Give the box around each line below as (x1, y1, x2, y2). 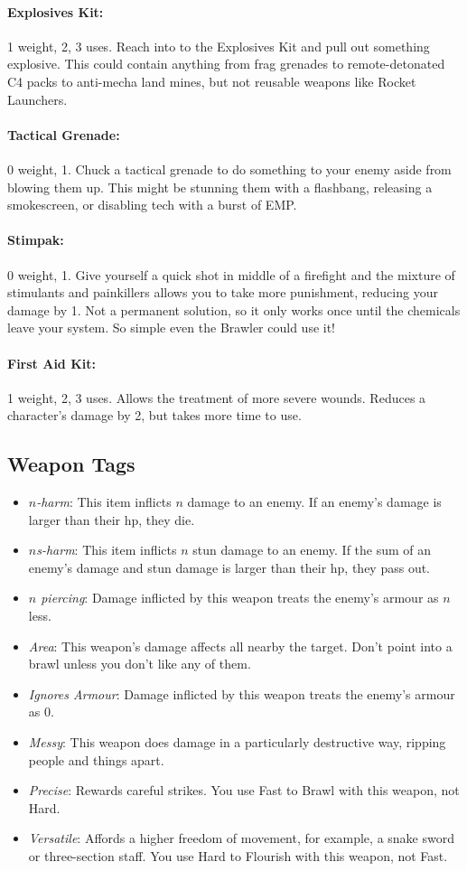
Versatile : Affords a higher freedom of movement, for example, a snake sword (28, 829, 454, 848)
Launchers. (7, 89, 68, 108)
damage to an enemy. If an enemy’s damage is (187, 492, 442, 511)
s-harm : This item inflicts (36, 540, 177, 559)
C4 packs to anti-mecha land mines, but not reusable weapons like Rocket (7, 71, 416, 90)
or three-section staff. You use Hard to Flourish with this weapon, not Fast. (28, 847, 448, 866)
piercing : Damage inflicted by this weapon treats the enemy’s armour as (41, 588, 439, 607)
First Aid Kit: (7, 353, 96, 372)
